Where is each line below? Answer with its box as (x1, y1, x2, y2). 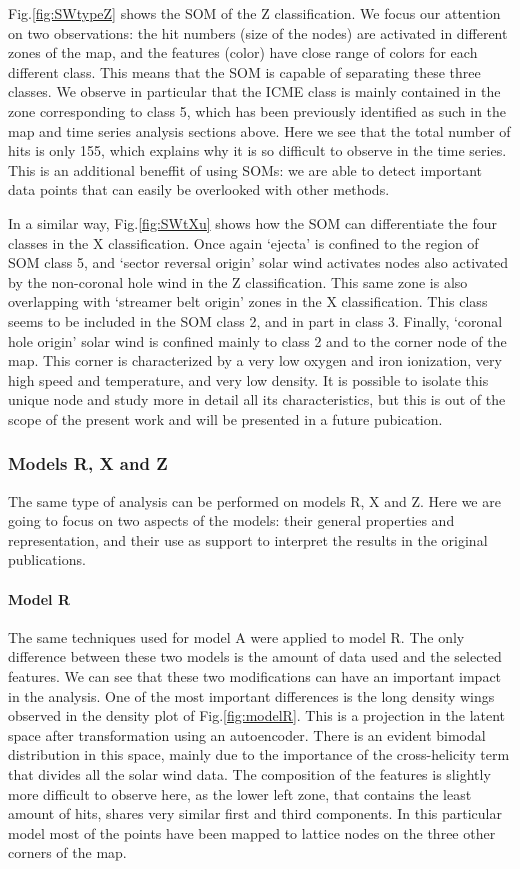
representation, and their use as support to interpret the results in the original (8, 529, 488, 550)
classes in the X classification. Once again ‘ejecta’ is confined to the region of (8, 232, 479, 253)
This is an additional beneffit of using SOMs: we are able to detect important (8, 159, 483, 180)
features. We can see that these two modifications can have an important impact (8, 666, 502, 687)
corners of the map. (8, 842, 127, 863)
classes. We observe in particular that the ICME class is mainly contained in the (8, 81, 501, 102)
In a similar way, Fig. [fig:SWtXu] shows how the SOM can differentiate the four (8, 212, 498, 233)
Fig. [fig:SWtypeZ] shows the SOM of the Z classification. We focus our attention (8, 3, 501, 23)
